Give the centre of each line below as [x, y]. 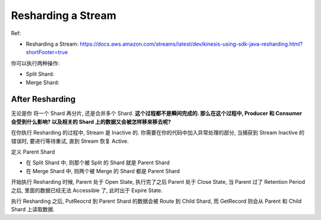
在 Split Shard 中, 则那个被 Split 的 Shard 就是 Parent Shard [98, 162]
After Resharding [43, 99]
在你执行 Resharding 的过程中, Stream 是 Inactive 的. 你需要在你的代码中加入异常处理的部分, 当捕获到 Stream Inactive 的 [158, 133]
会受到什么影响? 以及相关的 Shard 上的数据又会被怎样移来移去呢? [91, 122]
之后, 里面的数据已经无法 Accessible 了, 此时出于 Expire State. [87, 190]
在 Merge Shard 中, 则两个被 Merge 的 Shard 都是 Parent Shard [103, 171]
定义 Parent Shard [33, 152]
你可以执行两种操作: [35, 63]
